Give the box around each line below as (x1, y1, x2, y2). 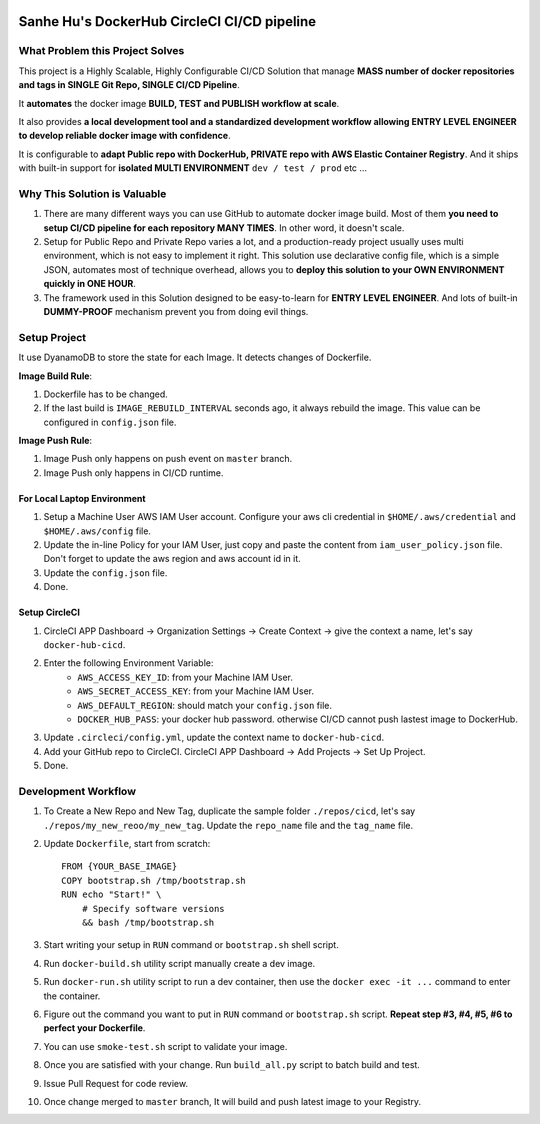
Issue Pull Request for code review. (43, 1077, 189, 1089)
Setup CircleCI (18, 606, 80, 619)
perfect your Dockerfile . (43, 1022, 146, 1034)
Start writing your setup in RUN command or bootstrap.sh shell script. (43, 939, 339, 951)
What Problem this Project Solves (18, 44, 185, 58)
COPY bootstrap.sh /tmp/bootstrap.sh (61, 875, 247, 886)
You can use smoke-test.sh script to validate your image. (43, 1040, 288, 1052)
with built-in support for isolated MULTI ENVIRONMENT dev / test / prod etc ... (18, 162, 368, 174)
